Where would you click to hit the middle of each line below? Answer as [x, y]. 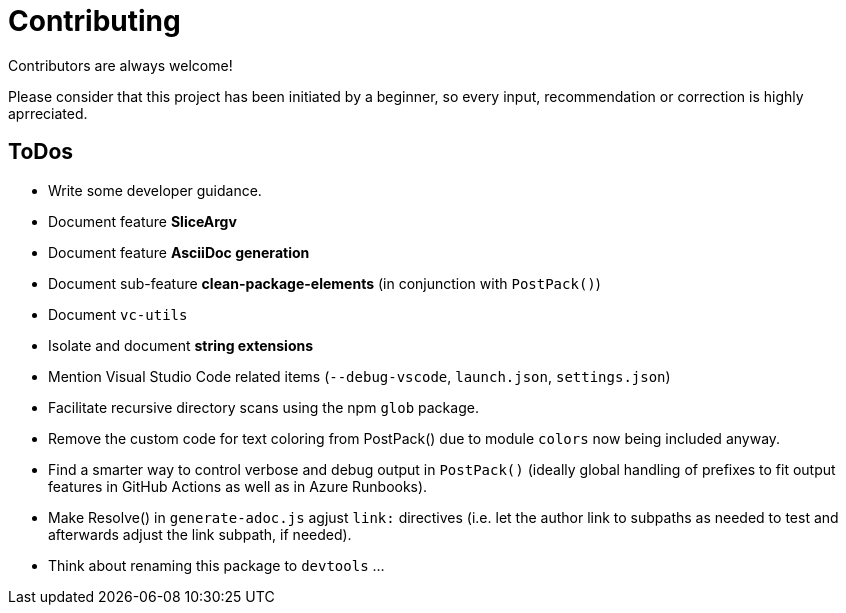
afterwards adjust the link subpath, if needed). [200, 534]
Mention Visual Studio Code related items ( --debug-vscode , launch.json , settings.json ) [359, 376]
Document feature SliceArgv [142, 221]
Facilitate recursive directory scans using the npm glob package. [263, 407]
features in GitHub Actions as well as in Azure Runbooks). [238, 486]
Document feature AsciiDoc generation [179, 252]
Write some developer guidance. [155, 190]
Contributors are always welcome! [120, 65]
